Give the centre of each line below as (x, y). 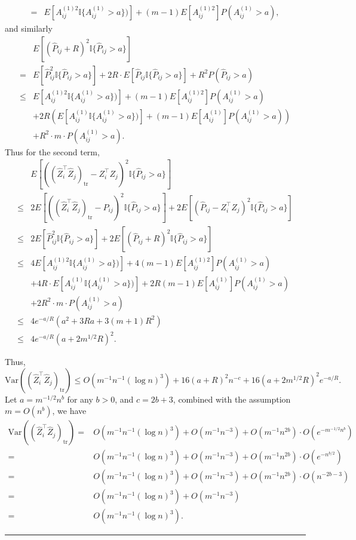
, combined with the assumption (232, 399)
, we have (69, 411)
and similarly (29, 28)
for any (80, 399)
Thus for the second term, (52, 151)
